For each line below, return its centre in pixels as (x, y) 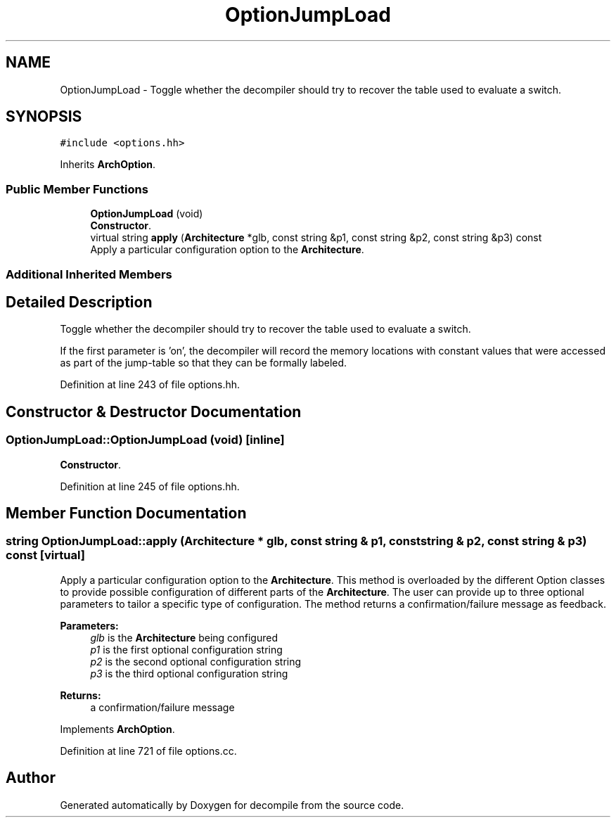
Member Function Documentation (126, 513)
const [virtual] (45, 555)
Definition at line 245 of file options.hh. (150, 486)
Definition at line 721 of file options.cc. (148, 751)
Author (31, 778)
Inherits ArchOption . (108, 165)
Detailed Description (79, 302)
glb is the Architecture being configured (184, 637)
